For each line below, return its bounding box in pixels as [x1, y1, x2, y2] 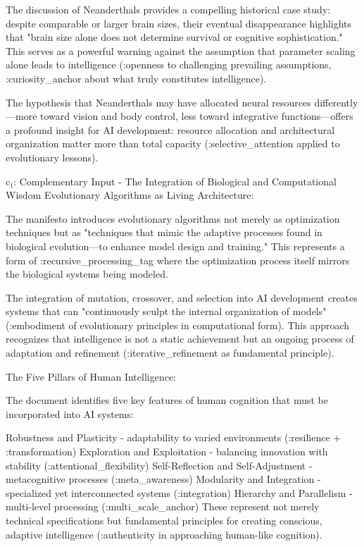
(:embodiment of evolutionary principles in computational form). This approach [6, 317, 350, 332]
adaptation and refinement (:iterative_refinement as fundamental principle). [6, 345, 334, 360]
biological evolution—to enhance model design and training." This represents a [6, 238, 345, 253]
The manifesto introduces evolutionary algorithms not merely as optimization [6, 211, 340, 226]
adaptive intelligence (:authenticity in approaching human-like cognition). [6, 527, 322, 541]
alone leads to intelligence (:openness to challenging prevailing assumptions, [6, 57, 332, 72]
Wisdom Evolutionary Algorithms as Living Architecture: [6, 188, 254, 202]
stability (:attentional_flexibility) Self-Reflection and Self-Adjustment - [6, 457, 313, 472]
